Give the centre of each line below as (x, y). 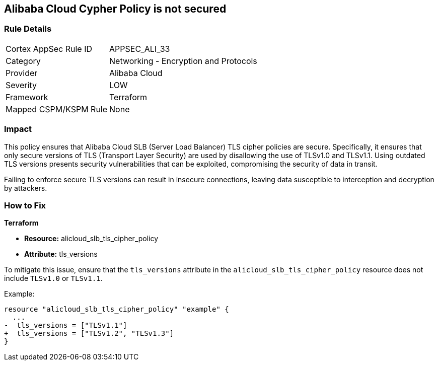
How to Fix (25, 205)
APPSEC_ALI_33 (140, 49)
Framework (27, 97)
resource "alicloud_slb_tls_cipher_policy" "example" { (117, 309)
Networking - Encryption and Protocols (183, 61)
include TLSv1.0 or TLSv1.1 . (53, 278)
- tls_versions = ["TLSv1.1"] (66, 325)
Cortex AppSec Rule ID (49, 49)
